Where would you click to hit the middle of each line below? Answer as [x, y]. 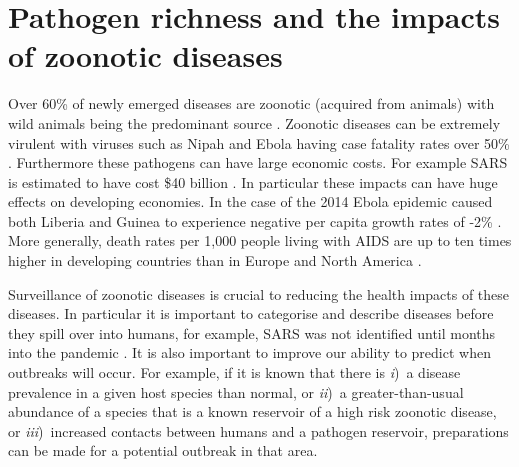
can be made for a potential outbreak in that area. [163, 450]
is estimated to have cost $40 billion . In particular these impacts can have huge [253, 181]
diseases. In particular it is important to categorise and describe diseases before [251, 313]
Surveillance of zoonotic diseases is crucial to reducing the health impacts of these [259, 293]
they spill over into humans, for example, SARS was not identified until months [252, 332]
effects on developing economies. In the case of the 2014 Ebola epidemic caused [250, 201]
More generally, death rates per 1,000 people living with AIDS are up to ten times [260, 240]
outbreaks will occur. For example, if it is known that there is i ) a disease [234, 372]
